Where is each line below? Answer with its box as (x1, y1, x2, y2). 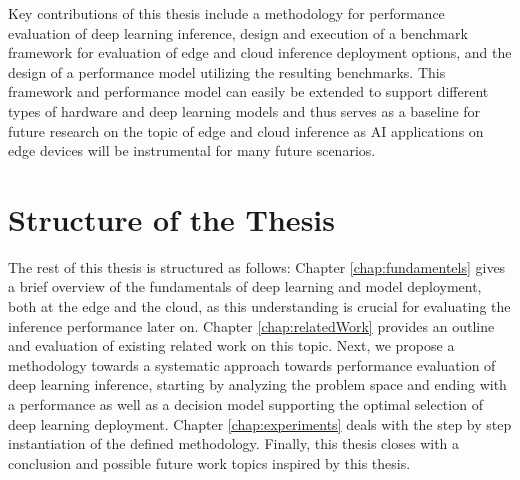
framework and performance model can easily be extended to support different (8, 81, 489, 102)
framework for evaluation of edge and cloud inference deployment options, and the (8, 42, 512, 63)
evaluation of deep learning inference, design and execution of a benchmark (8, 22, 468, 43)
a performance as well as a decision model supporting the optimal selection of (8, 394, 483, 415)
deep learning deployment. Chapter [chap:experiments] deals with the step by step (8, 413, 512, 434)
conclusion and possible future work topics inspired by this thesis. (8, 452, 411, 473)
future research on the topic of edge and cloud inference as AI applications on (8, 120, 484, 141)
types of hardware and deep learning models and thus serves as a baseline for (8, 100, 481, 121)
